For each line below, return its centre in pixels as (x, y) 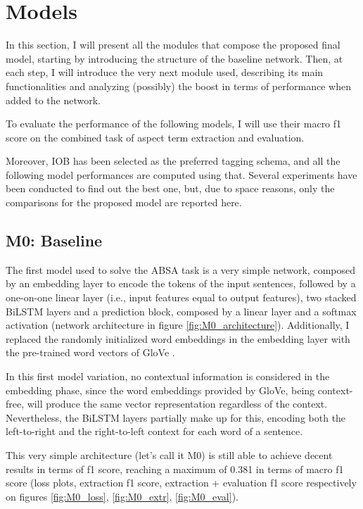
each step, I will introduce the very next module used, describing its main (165, 72)
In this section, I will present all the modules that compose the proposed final (173, 45)
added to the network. (53, 100)
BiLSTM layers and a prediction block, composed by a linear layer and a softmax (181, 311)
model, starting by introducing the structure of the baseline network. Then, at (174, 58)
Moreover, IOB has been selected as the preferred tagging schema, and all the (173, 161)
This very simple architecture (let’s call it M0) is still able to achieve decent (169, 454)
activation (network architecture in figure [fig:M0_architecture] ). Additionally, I (178, 325)
